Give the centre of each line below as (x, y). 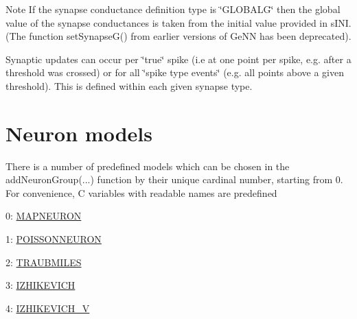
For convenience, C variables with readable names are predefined (141, 192)
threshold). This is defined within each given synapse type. (129, 85)
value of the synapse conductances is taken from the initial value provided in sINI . (178, 22)
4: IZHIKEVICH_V (48, 308)
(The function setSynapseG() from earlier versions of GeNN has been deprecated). (178, 36)
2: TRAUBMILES (44, 262)
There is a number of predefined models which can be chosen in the (148, 166)
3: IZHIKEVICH (41, 285)
